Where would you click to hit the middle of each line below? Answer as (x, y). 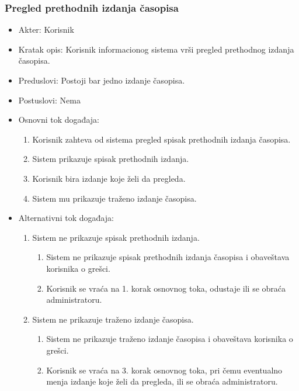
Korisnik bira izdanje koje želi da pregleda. (109, 178)
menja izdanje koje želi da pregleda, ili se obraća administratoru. (162, 381)
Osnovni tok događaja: (59, 120)
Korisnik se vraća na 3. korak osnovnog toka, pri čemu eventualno (164, 370)
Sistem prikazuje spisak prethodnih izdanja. (111, 159)
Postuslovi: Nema (49, 100)
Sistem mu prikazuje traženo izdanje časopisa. (114, 198)
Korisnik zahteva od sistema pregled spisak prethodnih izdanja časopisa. (161, 139)
